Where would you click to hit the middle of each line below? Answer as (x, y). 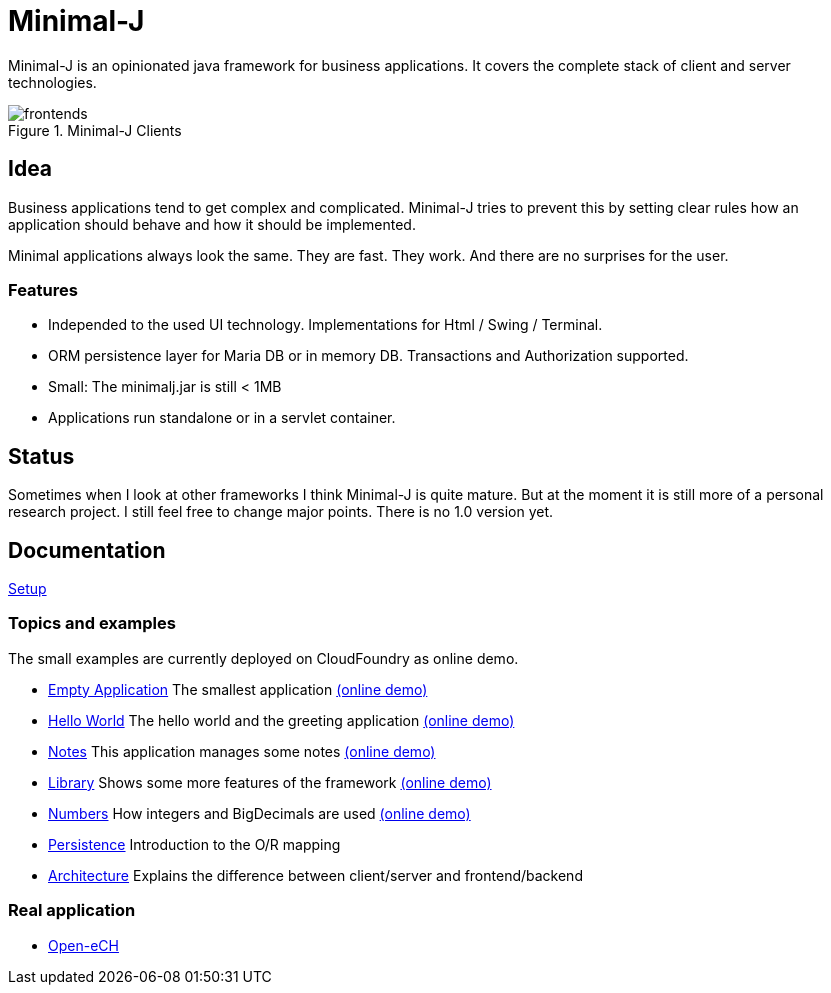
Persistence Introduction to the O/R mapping (194, 844)
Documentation (87, 550)
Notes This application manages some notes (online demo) (242, 751)
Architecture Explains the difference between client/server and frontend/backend (315, 875)
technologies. (52, 82)
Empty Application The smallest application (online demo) (238, 689)
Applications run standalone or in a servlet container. (222, 418)
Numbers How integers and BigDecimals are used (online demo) (259, 813)
